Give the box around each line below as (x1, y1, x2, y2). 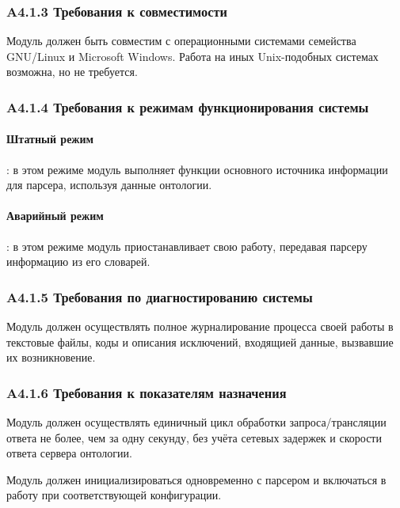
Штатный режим (6, 131, 94, 147)
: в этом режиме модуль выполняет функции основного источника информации (6, 161, 388, 177)
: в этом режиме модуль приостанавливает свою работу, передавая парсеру (6, 237, 368, 254)
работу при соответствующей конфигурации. (6, 487, 222, 503)
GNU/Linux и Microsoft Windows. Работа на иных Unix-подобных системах (6, 47, 379, 64)
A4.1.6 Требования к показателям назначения (6, 382, 287, 402)
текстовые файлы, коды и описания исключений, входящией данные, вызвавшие (6, 333, 394, 350)
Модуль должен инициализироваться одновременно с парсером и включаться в (6, 471, 387, 487)
